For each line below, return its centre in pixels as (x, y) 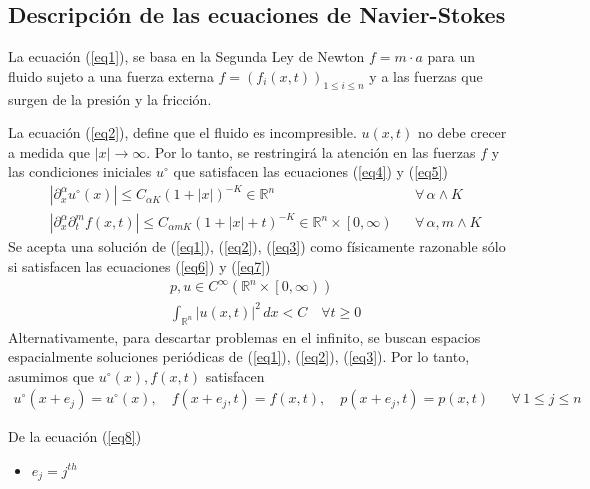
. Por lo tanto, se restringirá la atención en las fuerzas (311, 151)
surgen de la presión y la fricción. (110, 98)
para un (451, 56)
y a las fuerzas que (426, 75)
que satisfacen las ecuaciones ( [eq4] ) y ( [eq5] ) (310, 171)
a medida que (49, 151)
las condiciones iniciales (80, 171)
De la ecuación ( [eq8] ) (75, 436)
